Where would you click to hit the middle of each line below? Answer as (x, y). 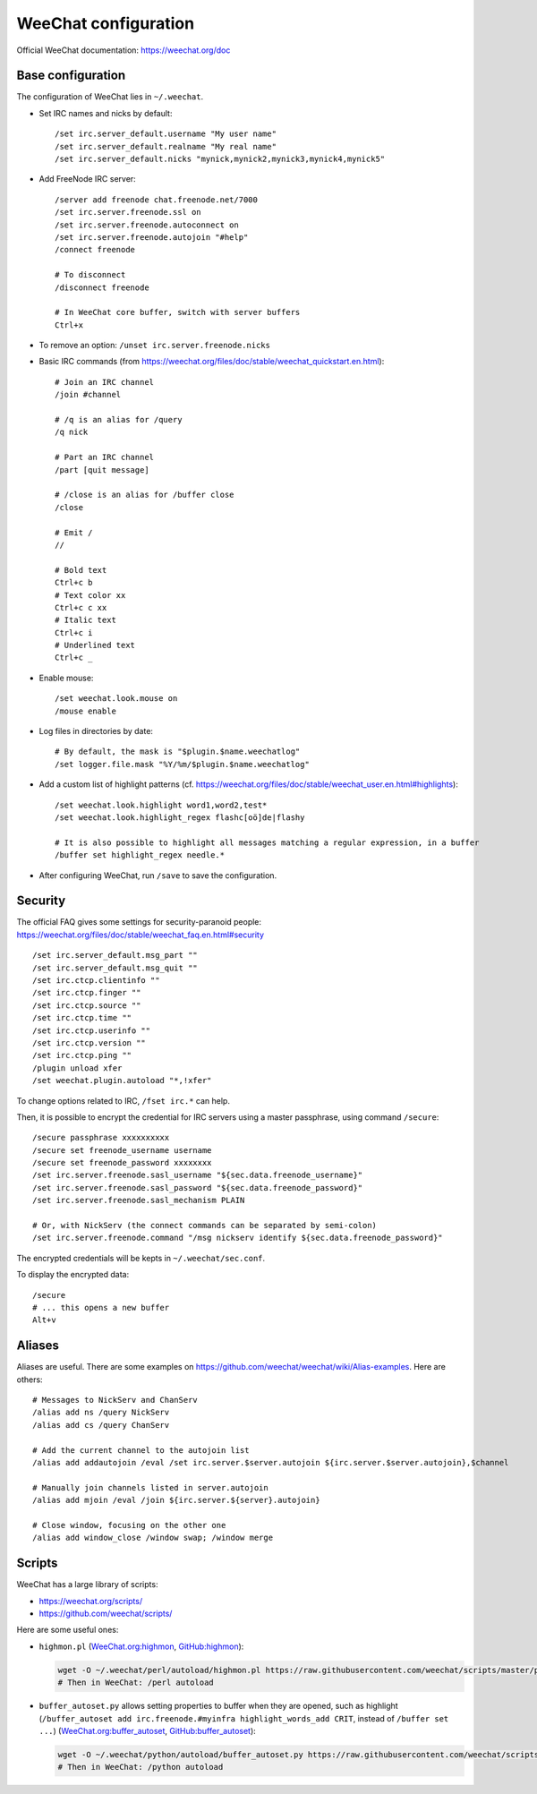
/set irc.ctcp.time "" (82, 1018)
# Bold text (81, 570)
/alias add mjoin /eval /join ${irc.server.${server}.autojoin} (177, 1500)
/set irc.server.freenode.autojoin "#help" (152, 237)
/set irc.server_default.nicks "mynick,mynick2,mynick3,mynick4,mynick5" (220, 159)
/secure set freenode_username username (122, 1150)
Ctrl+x (69, 325)
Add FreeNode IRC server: (87, 179)
